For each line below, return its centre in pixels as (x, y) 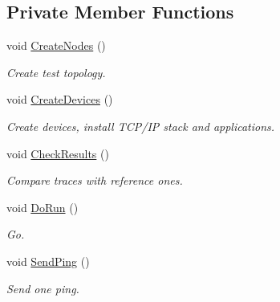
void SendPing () (48, 261)
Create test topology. (56, 72)
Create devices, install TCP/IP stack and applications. (141, 126)
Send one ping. (43, 288)
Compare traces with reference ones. (95, 180)
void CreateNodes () (56, 45)
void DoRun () (43, 207)
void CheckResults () (58, 153)
